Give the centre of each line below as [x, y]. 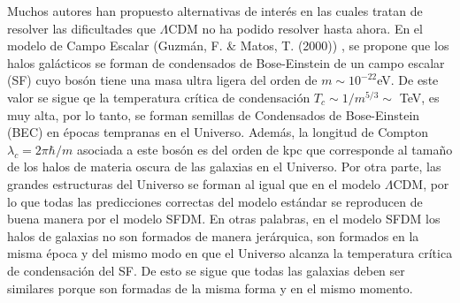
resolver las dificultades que [81, 28]
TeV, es [419, 97]
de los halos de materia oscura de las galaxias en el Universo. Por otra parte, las [224, 167]
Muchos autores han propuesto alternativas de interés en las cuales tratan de [215, 11]
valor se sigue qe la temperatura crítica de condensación [159, 97]
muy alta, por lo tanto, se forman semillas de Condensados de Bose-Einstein [214, 114]
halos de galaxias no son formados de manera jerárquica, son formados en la [213, 235]
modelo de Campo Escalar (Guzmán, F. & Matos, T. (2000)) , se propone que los [228, 45]
